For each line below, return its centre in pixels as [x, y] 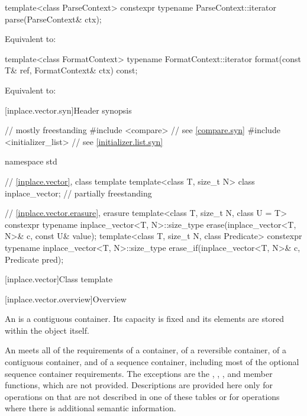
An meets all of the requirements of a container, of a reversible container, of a [146, 350]
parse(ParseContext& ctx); [53, 19]
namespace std [31, 161]
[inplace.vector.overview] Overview [66, 299]
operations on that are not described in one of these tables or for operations [142, 396]
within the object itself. [47, 330]
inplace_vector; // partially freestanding [78, 193]
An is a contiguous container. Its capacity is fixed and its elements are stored [144, 319]
